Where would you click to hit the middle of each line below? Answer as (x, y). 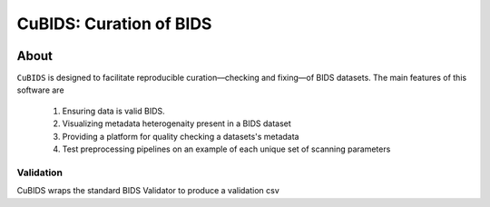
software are (40, 90)
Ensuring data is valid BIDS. (113, 111)
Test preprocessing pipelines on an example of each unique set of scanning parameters (226, 149)
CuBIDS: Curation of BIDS (114, 24)
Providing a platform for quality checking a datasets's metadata (181, 136)
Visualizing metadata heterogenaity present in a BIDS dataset (177, 123)
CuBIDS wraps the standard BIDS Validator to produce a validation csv (148, 191)
